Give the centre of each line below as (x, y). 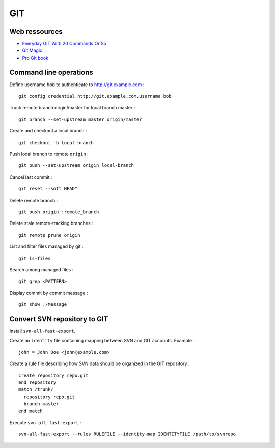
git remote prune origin (49, 235)
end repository (37, 383)
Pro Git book (35, 58)
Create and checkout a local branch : (48, 131)
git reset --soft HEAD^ (48, 189)
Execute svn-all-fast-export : (45, 422)
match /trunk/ (36, 390)
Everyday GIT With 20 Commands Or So (64, 44)
